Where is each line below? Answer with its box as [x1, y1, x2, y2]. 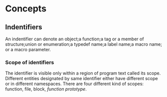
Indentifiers [5, 23, 42, 31]
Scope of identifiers [5, 59, 54, 66]
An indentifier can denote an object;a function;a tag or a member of [5, 36, 144, 42]
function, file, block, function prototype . [5, 86, 87, 92]
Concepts [5, 3, 46, 14]
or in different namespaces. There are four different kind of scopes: [5, 81, 144, 87]
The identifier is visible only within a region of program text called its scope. [5, 70, 161, 76]
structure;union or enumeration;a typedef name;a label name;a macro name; [5, 41, 162, 47]
